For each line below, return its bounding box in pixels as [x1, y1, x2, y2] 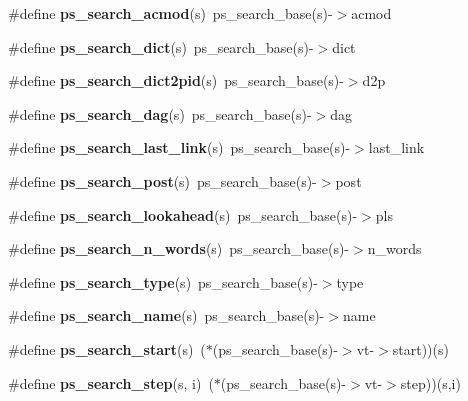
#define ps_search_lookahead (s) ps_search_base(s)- [8, 204, 358, 225]
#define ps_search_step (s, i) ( [8, 372, 214, 393]
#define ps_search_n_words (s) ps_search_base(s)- [8, 238, 350, 259]
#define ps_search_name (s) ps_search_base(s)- [8, 305, 325, 326]
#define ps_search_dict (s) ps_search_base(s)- [8, 36, 314, 57]
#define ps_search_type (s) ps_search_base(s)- [8, 271, 318, 292]
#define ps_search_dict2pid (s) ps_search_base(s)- [8, 70, 344, 91]
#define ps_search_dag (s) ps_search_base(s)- [8, 103, 312, 124]
